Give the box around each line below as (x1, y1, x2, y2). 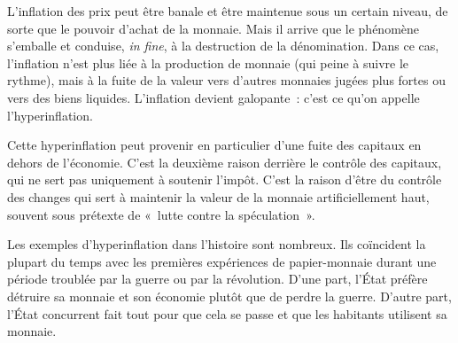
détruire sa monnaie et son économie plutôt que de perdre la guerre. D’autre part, (7, 286, 452, 305)
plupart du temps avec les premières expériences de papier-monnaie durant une (7, 252, 437, 270)
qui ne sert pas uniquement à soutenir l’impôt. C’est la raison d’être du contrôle (7, 170, 442, 189)
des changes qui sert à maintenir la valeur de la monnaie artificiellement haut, (7, 187, 430, 206)
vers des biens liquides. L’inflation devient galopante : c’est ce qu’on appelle (7, 88, 420, 106)
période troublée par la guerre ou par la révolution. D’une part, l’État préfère (7, 269, 428, 288)
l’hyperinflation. (7, 105, 93, 124)
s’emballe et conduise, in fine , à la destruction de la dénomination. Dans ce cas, (7, 36, 439, 55)
